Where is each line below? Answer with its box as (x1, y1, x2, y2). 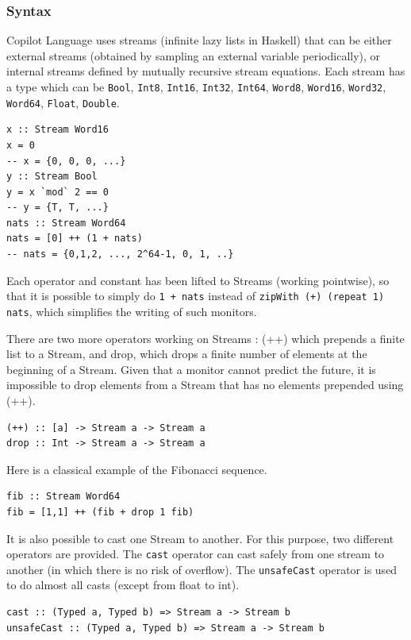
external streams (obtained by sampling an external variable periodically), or (6, 47, 381, 64)
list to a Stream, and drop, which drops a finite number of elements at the (6, 345, 367, 362)
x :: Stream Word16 (6, 124, 109, 136)
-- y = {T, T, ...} (6, 202, 109, 214)
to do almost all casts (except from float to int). (6, 576, 240, 593)
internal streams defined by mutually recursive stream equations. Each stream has (6, 63, 405, 79)
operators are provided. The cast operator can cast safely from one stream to (6, 546, 385, 562)
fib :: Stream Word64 (6, 491, 121, 503)
